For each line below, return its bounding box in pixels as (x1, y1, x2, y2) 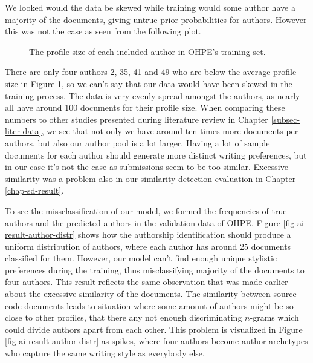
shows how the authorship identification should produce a (77, 228, 291, 241)
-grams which (250, 311, 299, 324)
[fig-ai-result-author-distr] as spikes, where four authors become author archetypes (5, 335, 308, 347)
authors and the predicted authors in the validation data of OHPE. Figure (5, 216, 280, 229)
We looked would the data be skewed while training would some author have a (5, 1, 295, 13)
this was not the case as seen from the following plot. (5, 25, 201, 38)
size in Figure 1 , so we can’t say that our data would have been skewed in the (5, 77, 292, 90)
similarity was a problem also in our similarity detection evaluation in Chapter (5, 172, 296, 185)
